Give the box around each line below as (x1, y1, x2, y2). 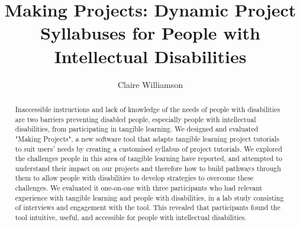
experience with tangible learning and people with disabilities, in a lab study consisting (15, 192, 284, 202)
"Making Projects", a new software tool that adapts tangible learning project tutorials (15, 133, 279, 143)
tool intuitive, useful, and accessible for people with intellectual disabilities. (15, 212, 247, 222)
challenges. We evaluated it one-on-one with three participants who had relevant (15, 183, 263, 193)
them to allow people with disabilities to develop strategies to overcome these (15, 173, 254, 183)
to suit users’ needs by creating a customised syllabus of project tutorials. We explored (15, 143, 282, 153)
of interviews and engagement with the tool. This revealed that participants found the (15, 202, 280, 212)
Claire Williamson (117, 78, 183, 90)
